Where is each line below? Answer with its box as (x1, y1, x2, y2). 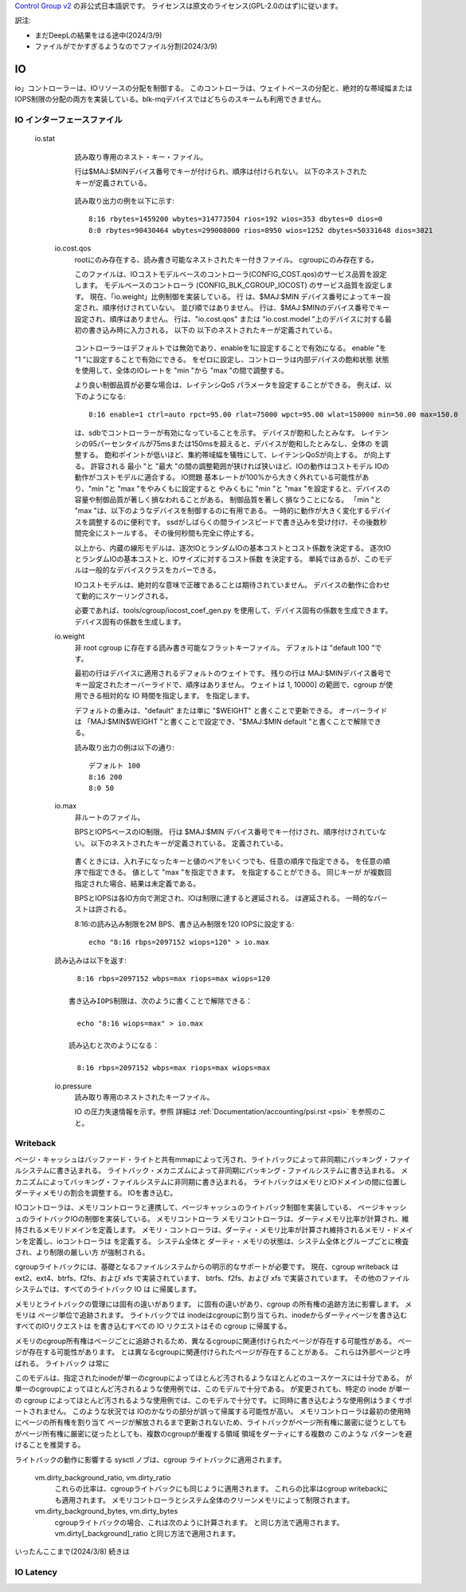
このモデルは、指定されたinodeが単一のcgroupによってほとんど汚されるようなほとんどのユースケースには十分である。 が (14, 1373, 413, 1382)
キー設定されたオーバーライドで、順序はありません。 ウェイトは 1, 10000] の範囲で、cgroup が (74, 679, 386, 689)
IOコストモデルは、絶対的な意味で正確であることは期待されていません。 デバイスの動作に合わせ (74, 579, 390, 590)
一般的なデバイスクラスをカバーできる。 (88, 565, 221, 575)
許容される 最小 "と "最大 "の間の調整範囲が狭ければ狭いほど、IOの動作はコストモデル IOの (90, 461, 390, 471)
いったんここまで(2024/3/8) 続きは (14, 1547, 131, 1556)
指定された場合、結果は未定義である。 (74, 879, 201, 888)
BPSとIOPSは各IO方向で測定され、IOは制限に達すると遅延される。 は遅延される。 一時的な (74, 894, 374, 903)
